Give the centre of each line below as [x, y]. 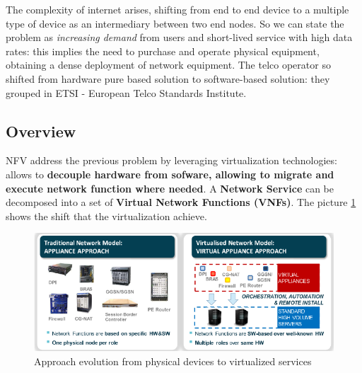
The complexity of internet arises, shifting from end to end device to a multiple [177, 9]
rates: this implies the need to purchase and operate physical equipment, [163, 51]
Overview [41, 131]
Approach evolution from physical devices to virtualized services [173, 361]
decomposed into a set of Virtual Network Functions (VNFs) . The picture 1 [181, 202]
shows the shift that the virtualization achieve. [106, 216]
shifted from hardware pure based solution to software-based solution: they [168, 78]
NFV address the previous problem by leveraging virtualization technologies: [171, 160]
